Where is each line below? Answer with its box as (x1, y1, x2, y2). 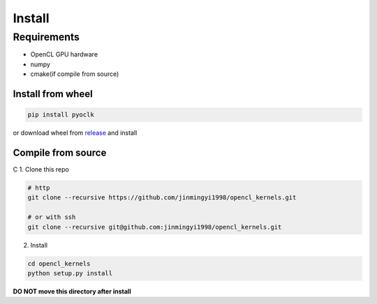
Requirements (13, 31, 80, 43)
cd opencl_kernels (27, 259, 91, 268)
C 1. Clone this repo (13, 165, 69, 174)
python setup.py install (27, 269, 113, 277)
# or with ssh (27, 213, 76, 221)
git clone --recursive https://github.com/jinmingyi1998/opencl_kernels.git (27, 194, 297, 202)
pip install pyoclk (27, 111, 94, 119)
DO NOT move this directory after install (13, 287, 132, 296)
